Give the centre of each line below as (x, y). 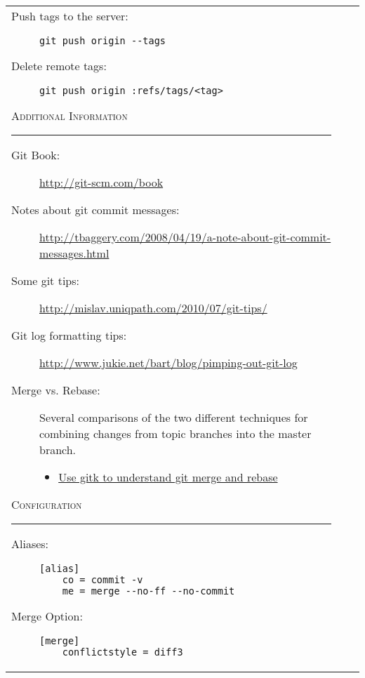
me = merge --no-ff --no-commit (148, 591)
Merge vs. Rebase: (56, 390)
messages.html (74, 253)
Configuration (47, 504)
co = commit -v (102, 580)
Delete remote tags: (59, 66)
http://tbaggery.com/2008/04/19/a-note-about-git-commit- (185, 237)
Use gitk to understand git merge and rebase (168, 477)
